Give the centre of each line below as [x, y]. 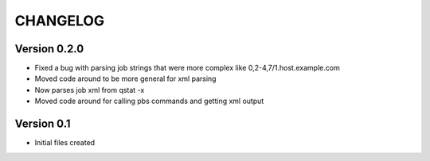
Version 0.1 [43, 124]
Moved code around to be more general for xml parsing [125, 79]
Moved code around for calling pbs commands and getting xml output [149, 101]
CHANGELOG [60, 21]
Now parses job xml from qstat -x [90, 90]
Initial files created [65, 143]
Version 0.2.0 [49, 49]
